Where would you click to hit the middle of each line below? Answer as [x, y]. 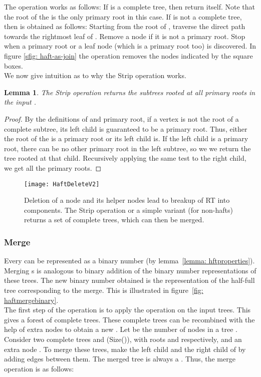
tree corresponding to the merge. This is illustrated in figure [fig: [104, 290]
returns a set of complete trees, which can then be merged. [114, 220]
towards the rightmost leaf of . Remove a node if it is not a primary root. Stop [125, 36]
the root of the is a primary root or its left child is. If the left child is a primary [126, 138]
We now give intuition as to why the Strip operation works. [95, 75]
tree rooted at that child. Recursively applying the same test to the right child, [125, 158]
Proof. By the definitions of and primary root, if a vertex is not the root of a [121, 118]
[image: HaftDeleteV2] [62, 184]
